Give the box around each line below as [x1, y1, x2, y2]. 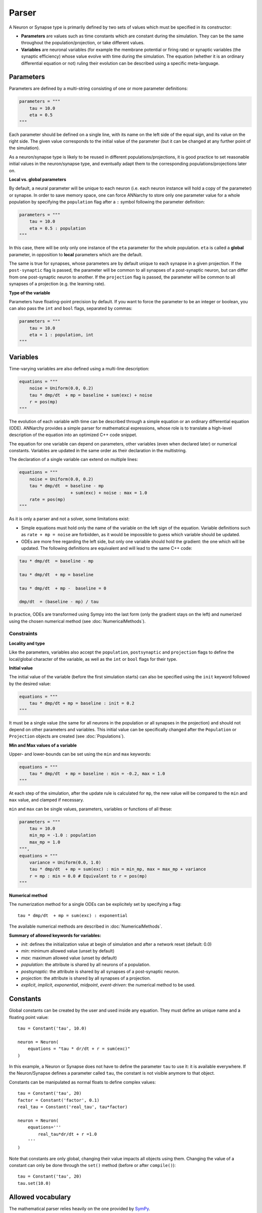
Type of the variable [9, 290, 50, 295]
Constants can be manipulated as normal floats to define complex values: [9, 1079, 156, 1085]
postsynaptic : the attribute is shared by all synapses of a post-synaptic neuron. [21, 968, 180, 974]
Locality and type [9, 640, 45, 646]
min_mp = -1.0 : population [29, 833, 97, 838]
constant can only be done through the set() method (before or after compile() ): [9, 1163, 176, 1168]
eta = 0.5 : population [29, 226, 86, 231]
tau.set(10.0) [17, 1180, 51, 1186]
